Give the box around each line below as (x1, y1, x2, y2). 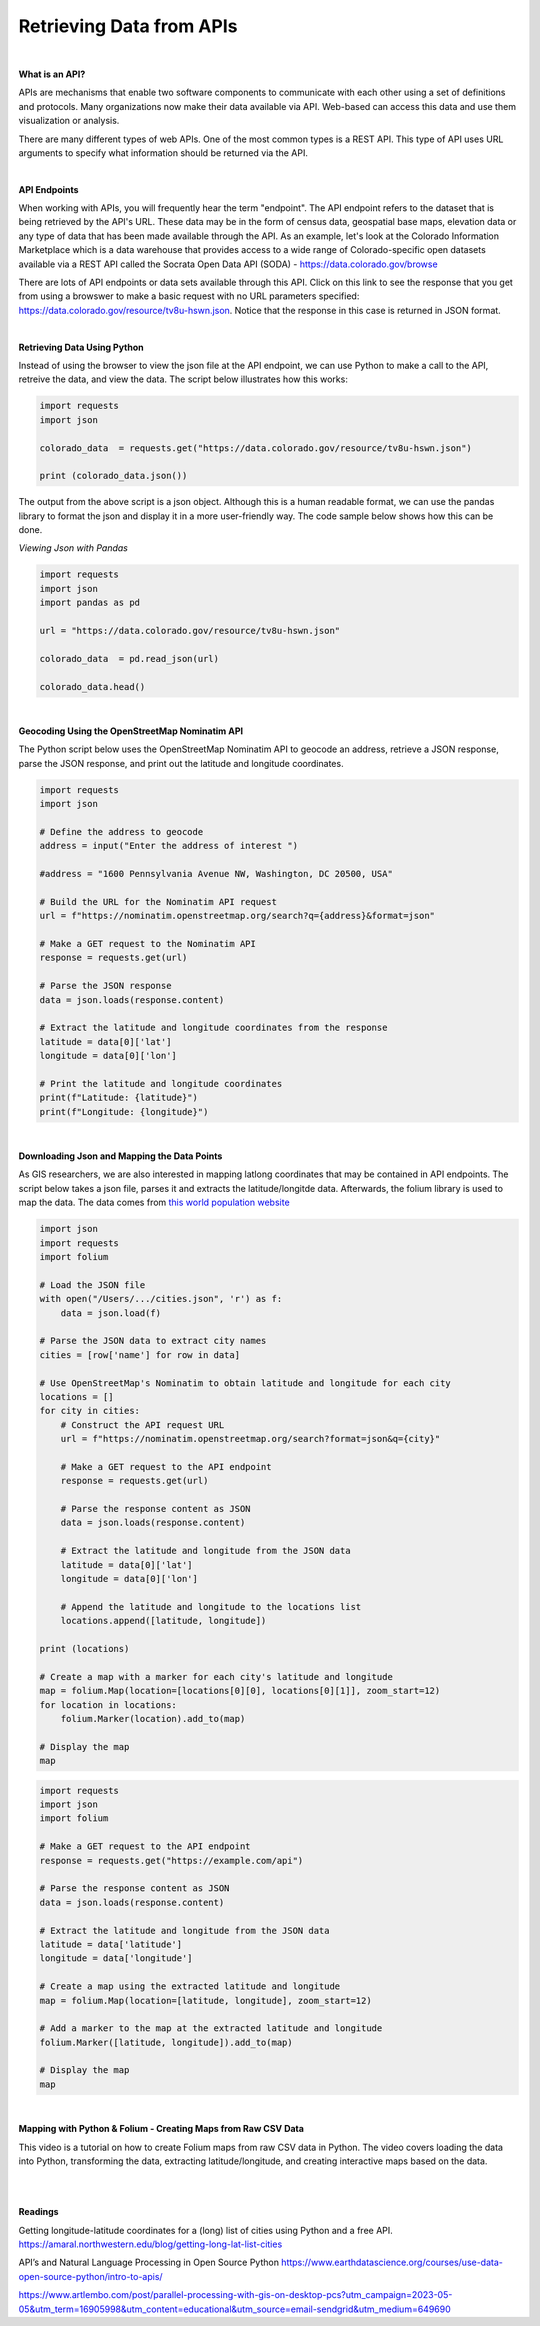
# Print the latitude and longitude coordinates (39, 1078, 283, 1089)
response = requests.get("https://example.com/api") (39, 1855, 304, 1866)
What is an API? (18, 68, 86, 80)
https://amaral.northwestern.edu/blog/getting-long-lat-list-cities (18, 2238, 283, 2250)
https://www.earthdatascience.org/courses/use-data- (281, 2256, 504, 2269)
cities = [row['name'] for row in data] (39, 1349, 240, 1360)
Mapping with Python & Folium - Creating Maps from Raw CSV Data (18, 2123, 305, 2135)
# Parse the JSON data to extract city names (39, 1335, 267, 1347)
